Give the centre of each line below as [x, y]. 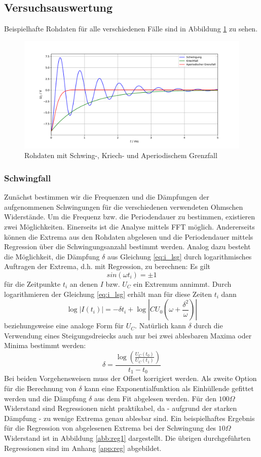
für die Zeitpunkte [32, 283]
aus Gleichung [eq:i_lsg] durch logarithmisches [179, 256]
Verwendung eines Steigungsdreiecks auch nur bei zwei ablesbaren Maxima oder [128, 335]
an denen [84, 283]
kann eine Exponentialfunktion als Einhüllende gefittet [169, 388]
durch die [208, 326]
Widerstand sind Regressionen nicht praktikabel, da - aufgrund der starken [121, 408]
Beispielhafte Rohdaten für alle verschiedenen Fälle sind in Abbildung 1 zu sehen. [131, 29]
